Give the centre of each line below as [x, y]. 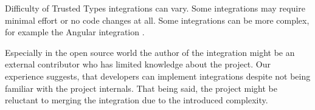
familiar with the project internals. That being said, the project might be [141, 88]
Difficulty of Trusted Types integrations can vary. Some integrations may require [155, 8]
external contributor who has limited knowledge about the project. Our [138, 64]
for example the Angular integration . [75, 32]
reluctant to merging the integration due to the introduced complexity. [137, 100]
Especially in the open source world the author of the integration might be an [150, 52]
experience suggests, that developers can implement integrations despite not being [158, 76]
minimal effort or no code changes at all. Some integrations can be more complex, [157, 20]
